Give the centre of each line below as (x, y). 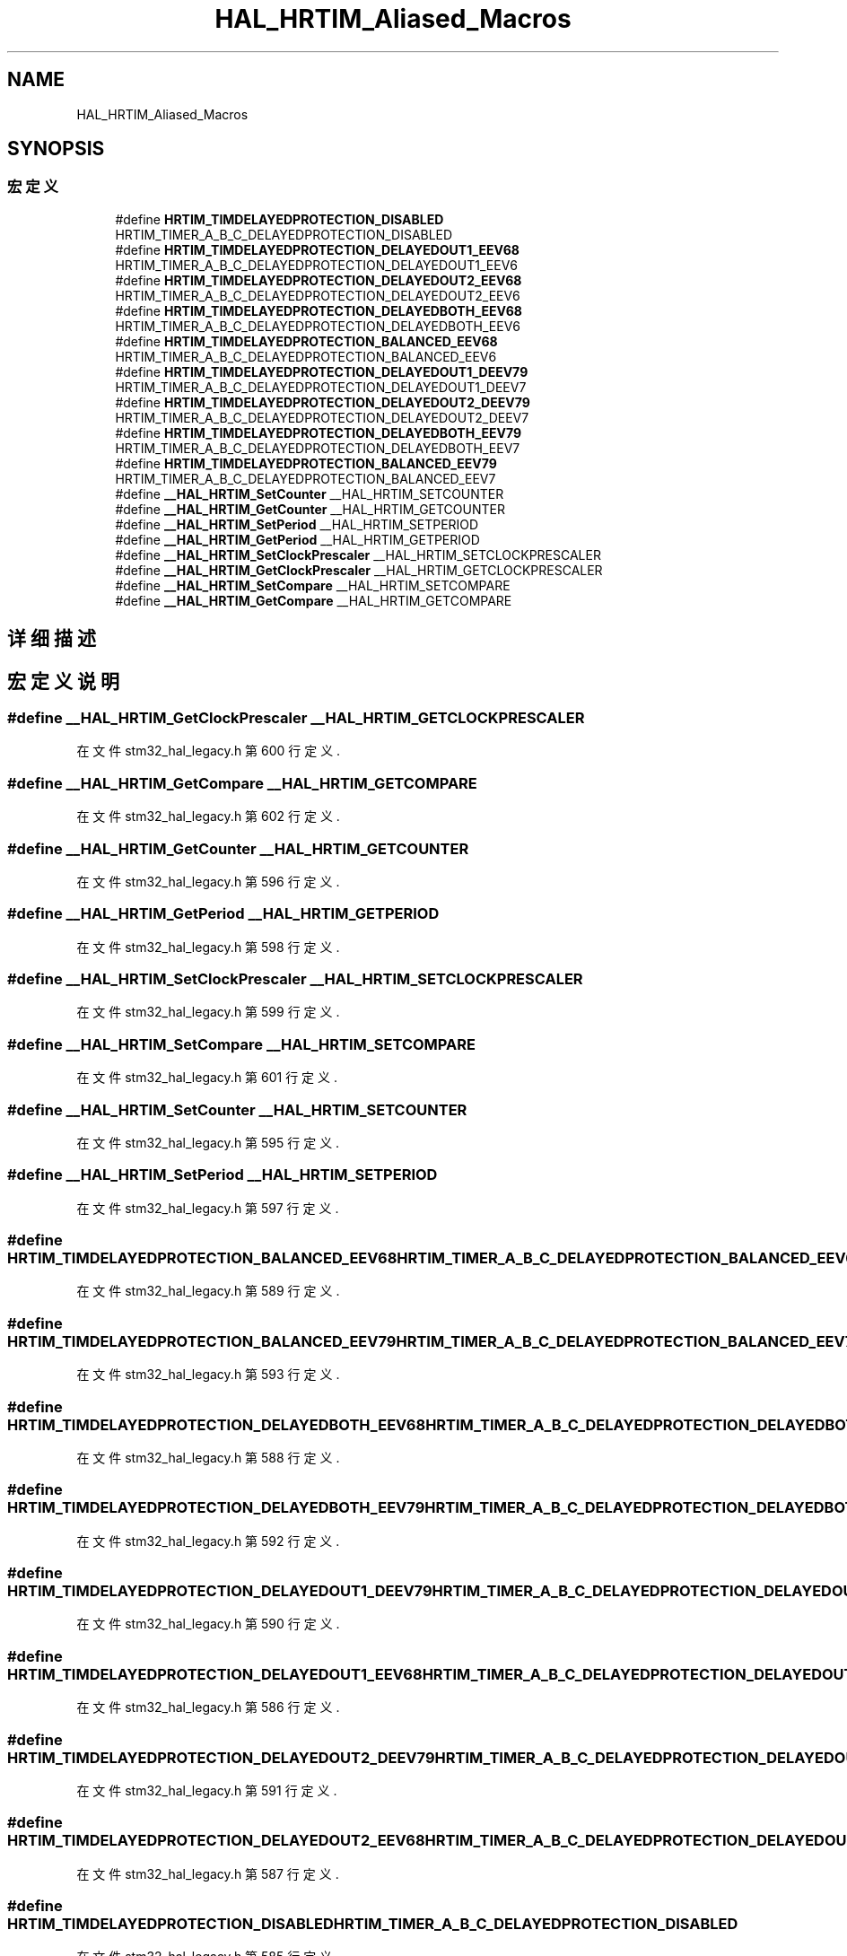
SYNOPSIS (56, 149)
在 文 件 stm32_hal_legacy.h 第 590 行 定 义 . (208, 1624)
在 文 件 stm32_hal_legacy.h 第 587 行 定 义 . (208, 1873)
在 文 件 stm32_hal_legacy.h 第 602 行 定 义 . (208, 816)
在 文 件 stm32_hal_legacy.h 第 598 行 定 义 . (208, 947)
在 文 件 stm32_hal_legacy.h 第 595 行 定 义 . (208, 1142)
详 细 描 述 (52, 639)
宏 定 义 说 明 (63, 681)
